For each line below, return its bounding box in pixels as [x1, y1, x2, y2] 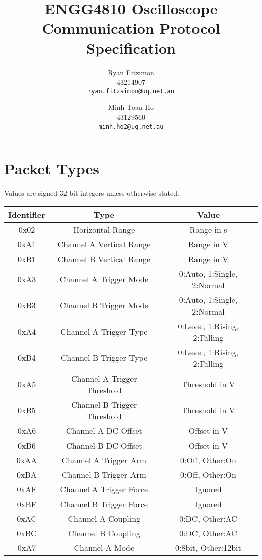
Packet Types [4, 158, 100, 179]
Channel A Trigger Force [60, 483, 148, 495]
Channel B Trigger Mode [60, 299, 148, 312]
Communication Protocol [42, 18, 220, 38]
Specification [86, 37, 176, 58]
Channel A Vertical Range [57, 238, 151, 250]
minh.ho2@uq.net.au [98, 122, 164, 130]
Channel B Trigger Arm [61, 468, 146, 480]
